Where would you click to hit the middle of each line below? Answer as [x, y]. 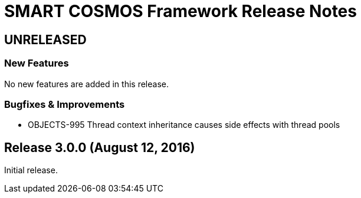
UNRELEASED [45, 39]
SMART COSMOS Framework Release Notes [180, 11]
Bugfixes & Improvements [65, 104]
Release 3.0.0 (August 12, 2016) [100, 147]
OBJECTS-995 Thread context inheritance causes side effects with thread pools [184, 125]
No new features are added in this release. [86, 84]
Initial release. [31, 170]
